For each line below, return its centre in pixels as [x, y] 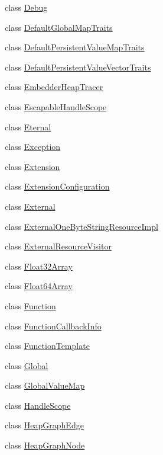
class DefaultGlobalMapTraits [59, 27]
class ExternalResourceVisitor [58, 246]
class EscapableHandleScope [56, 106]
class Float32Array [39, 266]
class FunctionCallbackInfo [53, 326]
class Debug [26, 7]
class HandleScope [38, 405]
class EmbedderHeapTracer [54, 87]
